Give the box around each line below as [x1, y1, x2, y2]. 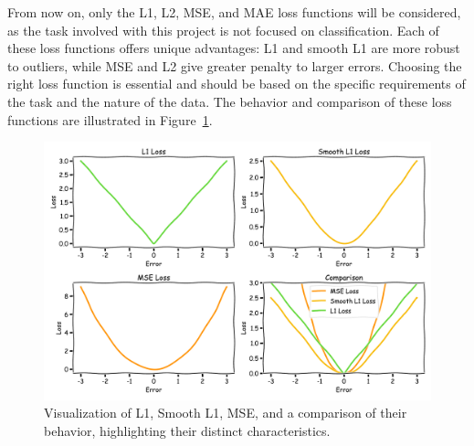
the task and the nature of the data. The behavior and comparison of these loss [7, 91, 452, 111]
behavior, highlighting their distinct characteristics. [44, 420, 331, 440]
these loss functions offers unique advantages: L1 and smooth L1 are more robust [7, 38, 460, 58]
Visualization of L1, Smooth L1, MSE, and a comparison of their [44, 403, 407, 422]
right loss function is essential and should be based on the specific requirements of [7, 74, 466, 93]
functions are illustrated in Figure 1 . [7, 110, 213, 129]
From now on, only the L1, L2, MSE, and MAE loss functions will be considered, [7, 3, 461, 21]
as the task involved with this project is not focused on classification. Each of [7, 20, 439, 39]
